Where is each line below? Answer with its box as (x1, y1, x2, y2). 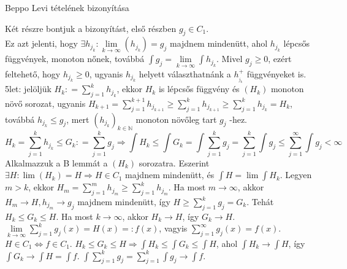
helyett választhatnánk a (139, 67, 231, 80)
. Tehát (246, 195, 274, 208)
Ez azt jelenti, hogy (5, 37, 78, 50)
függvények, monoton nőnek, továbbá (5, 52, 145, 65)
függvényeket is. (246, 67, 307, 80)
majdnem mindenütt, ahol (169, 37, 268, 50)
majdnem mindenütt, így (77, 195, 170, 208)
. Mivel (216, 52, 243, 65)
